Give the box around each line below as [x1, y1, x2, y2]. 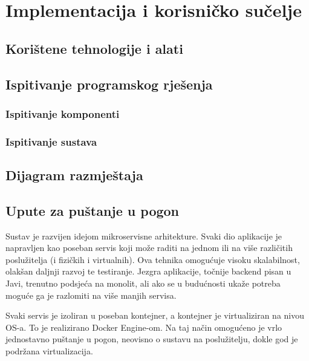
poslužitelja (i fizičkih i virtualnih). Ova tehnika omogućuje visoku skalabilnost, [5, 253, 300, 265]
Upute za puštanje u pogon [5, 201, 180, 220]
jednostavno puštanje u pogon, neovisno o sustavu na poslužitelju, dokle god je [5, 333, 298, 345]
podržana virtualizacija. [5, 344, 93, 357]
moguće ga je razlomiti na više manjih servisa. [5, 288, 177, 301]
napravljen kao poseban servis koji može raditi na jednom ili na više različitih [5, 241, 293, 254]
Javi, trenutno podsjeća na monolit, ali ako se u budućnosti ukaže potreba [5, 276, 281, 289]
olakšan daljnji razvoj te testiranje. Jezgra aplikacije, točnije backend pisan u [5, 265, 291, 278]
